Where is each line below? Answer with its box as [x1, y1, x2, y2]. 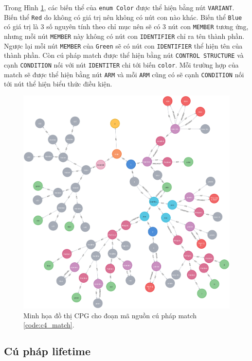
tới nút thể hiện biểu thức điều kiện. [4, 79, 112, 89]
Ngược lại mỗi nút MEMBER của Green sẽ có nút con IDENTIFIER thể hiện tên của [4, 40, 243, 51]
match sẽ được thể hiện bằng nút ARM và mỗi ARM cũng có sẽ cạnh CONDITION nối [4, 69, 244, 79]
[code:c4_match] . [23, 320, 74, 330]
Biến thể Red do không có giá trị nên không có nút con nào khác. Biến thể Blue [4, 12, 242, 22]
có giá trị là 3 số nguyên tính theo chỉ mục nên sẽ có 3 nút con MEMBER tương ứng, [4, 21, 249, 32]
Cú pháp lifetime [4, 344, 91, 359]
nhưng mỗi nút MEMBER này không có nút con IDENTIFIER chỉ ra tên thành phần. [4, 31, 245, 41]
